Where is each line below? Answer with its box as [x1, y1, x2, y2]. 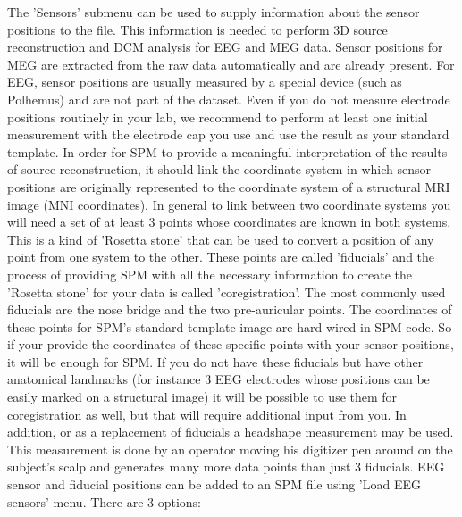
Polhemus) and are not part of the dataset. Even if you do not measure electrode [7, 89, 450, 108]
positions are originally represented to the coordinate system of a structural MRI [7, 177, 450, 196]
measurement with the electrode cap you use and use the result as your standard [7, 125, 449, 144]
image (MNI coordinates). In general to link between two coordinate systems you [7, 195, 451, 213]
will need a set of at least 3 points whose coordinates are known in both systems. [7, 213, 451, 231]
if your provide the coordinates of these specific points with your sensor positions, [7, 335, 454, 354]
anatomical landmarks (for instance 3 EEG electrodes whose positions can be [7, 370, 430, 388]
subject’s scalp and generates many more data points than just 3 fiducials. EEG [7, 457, 445, 476]
